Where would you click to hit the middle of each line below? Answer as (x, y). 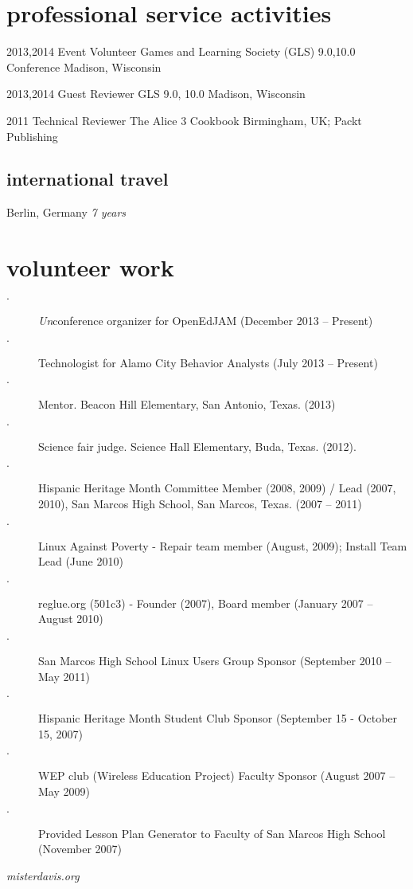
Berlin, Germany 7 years (66, 212)
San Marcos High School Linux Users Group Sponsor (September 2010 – (215, 660)
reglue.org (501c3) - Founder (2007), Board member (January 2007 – (206, 603)
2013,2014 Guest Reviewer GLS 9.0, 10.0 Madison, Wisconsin (156, 94)
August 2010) (71, 619)
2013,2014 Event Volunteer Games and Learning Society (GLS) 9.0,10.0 (181, 51)
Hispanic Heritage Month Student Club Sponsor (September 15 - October (218, 718)
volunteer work (90, 267)
